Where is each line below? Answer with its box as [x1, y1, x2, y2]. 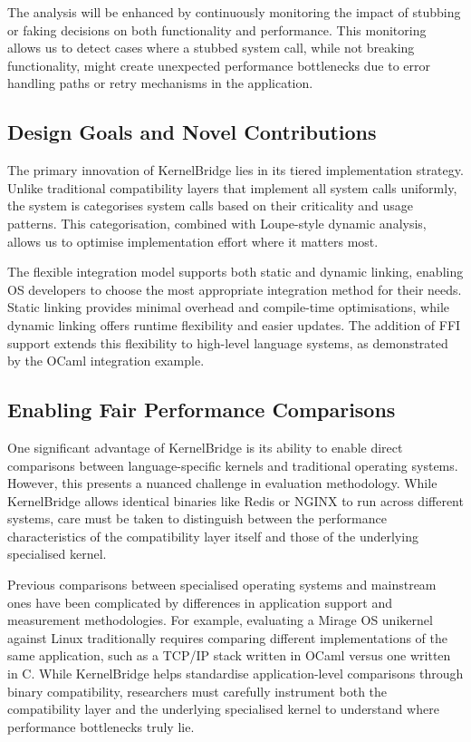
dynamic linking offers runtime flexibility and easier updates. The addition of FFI [7, 315, 461, 334]
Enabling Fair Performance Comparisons [7, 395, 396, 424]
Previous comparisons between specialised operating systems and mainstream [7, 575, 437, 594]
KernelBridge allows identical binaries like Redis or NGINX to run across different [7, 491, 464, 510]
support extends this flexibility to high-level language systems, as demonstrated [7, 333, 448, 352]
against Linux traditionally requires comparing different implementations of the [7, 628, 447, 647]
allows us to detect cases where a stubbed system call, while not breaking [7, 38, 415, 57]
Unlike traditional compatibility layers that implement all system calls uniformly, [7, 178, 457, 197]
